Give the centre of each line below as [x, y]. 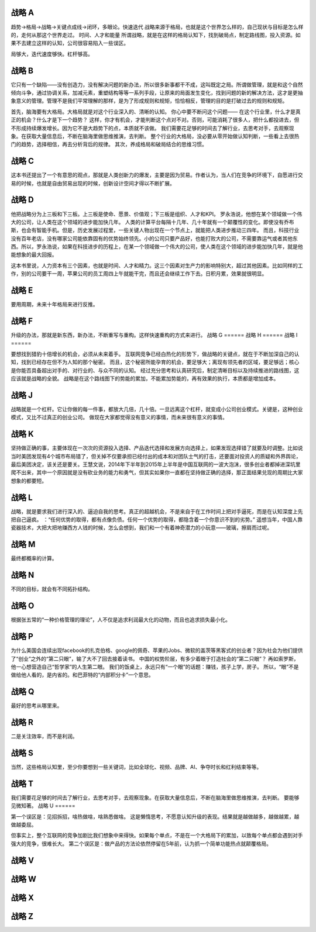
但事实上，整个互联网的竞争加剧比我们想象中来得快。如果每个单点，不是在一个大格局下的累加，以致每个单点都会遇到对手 [157, 836]
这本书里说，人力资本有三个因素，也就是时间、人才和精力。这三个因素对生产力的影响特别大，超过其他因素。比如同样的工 [157, 265]
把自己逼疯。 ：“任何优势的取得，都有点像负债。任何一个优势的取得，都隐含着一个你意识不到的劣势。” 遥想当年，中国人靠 [157, 520]
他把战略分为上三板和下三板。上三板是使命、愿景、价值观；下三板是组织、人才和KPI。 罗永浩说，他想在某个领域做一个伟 [157, 214]
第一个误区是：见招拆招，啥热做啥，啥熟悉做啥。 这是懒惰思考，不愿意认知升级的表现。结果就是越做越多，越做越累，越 [155, 816]
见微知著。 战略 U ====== [43, 806]
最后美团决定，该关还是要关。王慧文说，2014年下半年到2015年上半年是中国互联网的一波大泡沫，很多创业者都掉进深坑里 [156, 464]
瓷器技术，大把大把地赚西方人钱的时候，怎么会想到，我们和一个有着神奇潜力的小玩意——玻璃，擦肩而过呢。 [141, 528]
